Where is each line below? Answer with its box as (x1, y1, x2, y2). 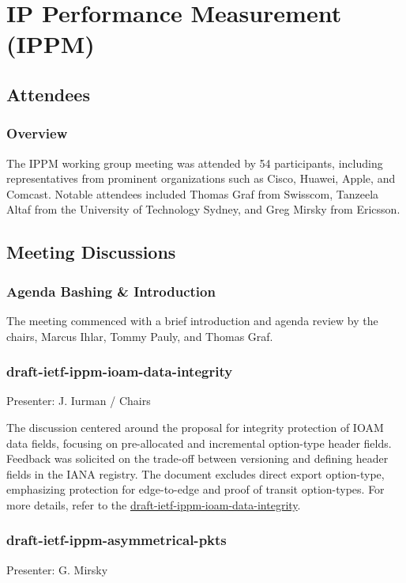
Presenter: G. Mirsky (6, 561, 108, 577)
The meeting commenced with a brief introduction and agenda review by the (6, 312, 378, 328)
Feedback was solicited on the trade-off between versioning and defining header (6, 450, 389, 467)
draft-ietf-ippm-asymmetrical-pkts (6, 530, 227, 550)
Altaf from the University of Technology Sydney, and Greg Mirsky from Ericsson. (6, 201, 400, 218)
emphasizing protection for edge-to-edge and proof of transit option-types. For (6, 481, 385, 498)
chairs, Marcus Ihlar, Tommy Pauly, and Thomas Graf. (6, 327, 273, 344)
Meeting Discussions (6, 240, 176, 264)
